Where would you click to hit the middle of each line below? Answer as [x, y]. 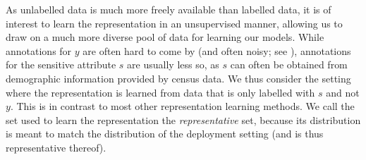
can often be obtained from [289, 64]
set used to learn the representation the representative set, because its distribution [183, 119]
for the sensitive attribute [61, 64]
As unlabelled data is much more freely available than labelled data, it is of [169, 9]
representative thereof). [56, 147]
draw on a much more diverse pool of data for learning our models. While [165, 37]
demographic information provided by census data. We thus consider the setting [178, 78]
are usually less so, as [173, 64]
